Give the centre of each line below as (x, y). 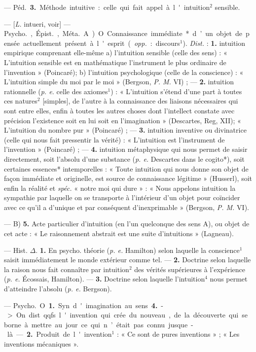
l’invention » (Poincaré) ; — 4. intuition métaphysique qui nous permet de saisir (126, 149)
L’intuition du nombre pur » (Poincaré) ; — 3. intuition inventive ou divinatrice (125, 130)
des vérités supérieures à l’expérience (190, 269)
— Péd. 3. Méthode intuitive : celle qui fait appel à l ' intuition (107, 7)
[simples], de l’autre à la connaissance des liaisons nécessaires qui (140, 101)
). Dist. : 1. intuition (214, 43)
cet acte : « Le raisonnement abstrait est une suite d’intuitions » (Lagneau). (119, 233)
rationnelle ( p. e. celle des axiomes (56, 91)
